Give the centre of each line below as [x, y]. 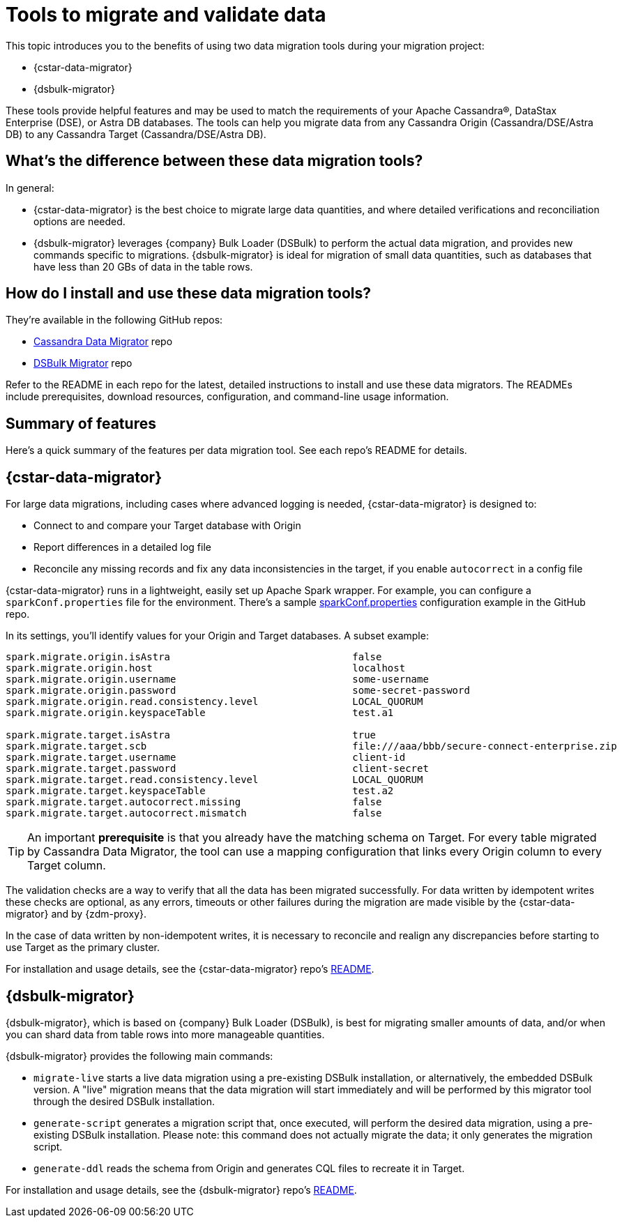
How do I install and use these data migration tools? [189, 294]
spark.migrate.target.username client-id [206, 758]
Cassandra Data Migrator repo [103, 342]
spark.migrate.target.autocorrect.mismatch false [194, 813]
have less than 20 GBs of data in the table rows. [143, 266]
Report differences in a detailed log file [122, 547]
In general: [30, 188]
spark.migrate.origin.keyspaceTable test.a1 [200, 713]
